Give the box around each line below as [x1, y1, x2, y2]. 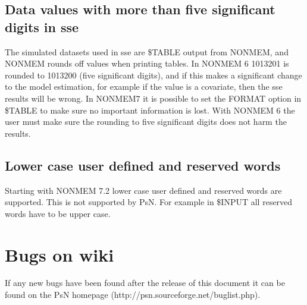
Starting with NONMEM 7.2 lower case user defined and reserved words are [5, 184, 282, 196]
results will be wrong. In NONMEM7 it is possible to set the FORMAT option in [5, 92, 302, 104]
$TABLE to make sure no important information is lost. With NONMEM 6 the [5, 103, 295, 116]
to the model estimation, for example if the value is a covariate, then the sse [5, 80, 283, 93]
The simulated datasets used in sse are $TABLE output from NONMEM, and [5, 45, 289, 58]
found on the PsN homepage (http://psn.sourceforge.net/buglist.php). [5, 288, 261, 301]
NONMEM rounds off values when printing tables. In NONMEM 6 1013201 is [5, 57, 289, 70]
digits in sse [5, 17, 79, 36]
